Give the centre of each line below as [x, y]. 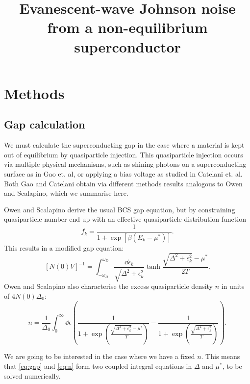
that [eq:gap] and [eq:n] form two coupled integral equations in [98, 366]
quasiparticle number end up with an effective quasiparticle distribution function [125, 219]
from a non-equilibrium [127, 27]
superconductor [127, 46]
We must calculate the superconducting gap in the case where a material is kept [124, 145]
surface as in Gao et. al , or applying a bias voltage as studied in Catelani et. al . [123, 173]
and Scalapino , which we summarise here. [66, 193]
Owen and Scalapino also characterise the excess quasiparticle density [108, 286]
